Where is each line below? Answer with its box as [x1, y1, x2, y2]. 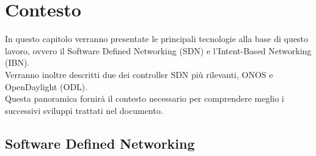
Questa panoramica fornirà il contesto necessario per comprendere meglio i [5, 92, 284, 105]
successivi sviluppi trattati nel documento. [5, 104, 163, 116]
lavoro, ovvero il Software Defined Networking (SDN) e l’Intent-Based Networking [5, 44, 312, 57]
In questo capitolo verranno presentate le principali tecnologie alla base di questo [5, 32, 308, 45]
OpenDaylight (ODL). [5, 80, 88, 93]
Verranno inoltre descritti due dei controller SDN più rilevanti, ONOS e [5, 68, 273, 80]
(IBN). [5, 56, 30, 69]
